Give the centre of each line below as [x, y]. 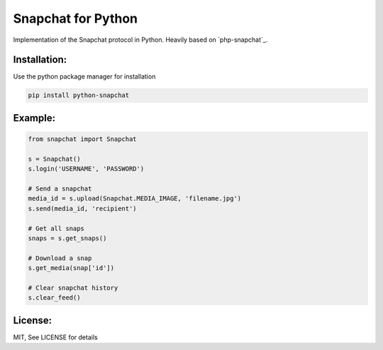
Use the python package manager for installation [84, 77]
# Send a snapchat [60, 188]
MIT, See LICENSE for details [56, 337]
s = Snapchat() [54, 159]
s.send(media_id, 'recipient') [83, 208]
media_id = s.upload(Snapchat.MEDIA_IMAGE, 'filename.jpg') [135, 199]
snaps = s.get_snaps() [67, 238]
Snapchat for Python [76, 18]
